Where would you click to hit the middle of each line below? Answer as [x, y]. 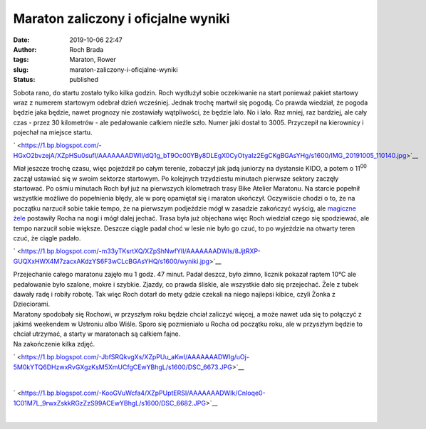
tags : [21, 60]
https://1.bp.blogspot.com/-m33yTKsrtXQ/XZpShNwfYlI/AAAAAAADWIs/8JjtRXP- [141, 251]
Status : [24, 80]
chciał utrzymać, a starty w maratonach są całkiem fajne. [97, 334]
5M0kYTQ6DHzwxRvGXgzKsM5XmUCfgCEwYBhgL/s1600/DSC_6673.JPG [123, 367]
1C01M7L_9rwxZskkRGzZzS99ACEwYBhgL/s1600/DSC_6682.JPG [110, 403]
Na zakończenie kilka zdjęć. [54, 344]
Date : [21, 40]
